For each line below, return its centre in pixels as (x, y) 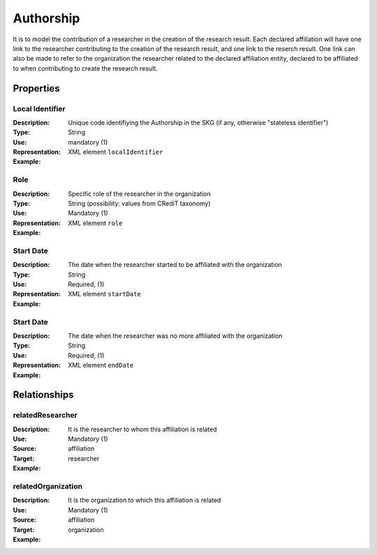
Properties (36, 88)
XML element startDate (104, 294)
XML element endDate (101, 365)
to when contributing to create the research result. (86, 68)
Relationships (43, 395)
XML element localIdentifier (116, 152)
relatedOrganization (48, 486)
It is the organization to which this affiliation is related (145, 500)
